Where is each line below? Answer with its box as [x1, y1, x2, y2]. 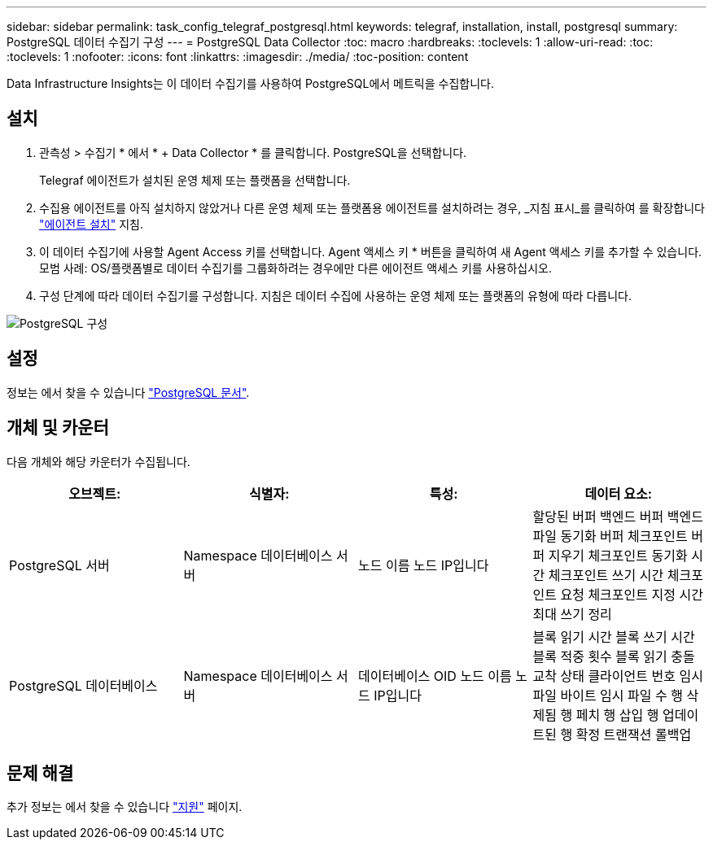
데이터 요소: [584, 485, 653, 502]
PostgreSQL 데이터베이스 [9, 677, 158, 694]
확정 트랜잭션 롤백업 [575, 726, 692, 743]
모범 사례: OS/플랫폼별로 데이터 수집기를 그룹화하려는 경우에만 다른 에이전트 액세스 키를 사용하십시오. [39, 260, 552, 275]
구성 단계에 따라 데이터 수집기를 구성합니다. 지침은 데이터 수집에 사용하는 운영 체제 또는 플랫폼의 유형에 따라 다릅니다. [39, 288, 632, 303]
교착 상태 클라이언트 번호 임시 [532, 667, 703, 684]
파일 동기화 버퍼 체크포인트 [532, 527, 688, 544]
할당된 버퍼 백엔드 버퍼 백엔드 [532, 508, 703, 525]
